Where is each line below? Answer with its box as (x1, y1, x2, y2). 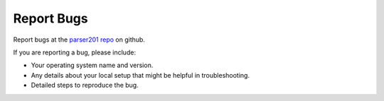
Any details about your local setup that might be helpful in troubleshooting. (31, 71, 250, 79)
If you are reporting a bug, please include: (13, 48, 137, 57)
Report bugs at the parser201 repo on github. (13, 35, 146, 44)
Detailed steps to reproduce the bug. (31, 81, 139, 90)
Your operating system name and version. (31, 61, 154, 70)
